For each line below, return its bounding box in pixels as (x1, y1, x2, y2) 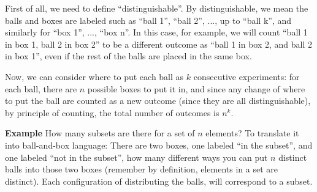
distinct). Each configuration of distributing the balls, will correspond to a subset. (5, 174, 313, 187)
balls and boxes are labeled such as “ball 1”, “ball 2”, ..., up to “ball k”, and (5, 13, 292, 26)
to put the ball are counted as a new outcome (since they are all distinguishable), (5, 94, 311, 107)
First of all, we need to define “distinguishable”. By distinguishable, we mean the (5, 2, 308, 14)
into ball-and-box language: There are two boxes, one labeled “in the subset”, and (5, 138, 313, 151)
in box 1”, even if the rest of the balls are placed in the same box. (5, 50, 252, 62)
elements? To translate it (205, 127, 299, 139)
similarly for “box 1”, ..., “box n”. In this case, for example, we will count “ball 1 (5, 26, 308, 39)
